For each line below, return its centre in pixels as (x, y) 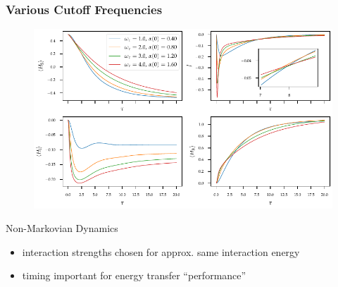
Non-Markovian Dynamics (62, 228)
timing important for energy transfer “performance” (134, 275)
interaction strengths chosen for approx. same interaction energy (161, 251)
